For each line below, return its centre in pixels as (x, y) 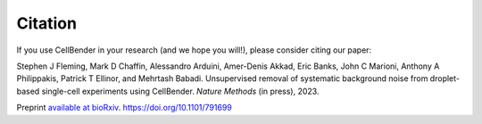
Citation (47, 23)
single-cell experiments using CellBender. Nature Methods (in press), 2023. (180, 91)
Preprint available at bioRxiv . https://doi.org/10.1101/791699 (124, 108)
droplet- (445, 79)
